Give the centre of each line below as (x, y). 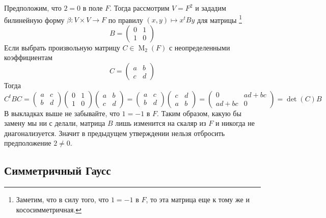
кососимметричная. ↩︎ (49, 209)
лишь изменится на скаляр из (161, 123)
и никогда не (235, 123)
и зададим (211, 8)
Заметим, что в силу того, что (62, 199)
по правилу (126, 20)
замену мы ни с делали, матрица (55, 123)
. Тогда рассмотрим (140, 8)
